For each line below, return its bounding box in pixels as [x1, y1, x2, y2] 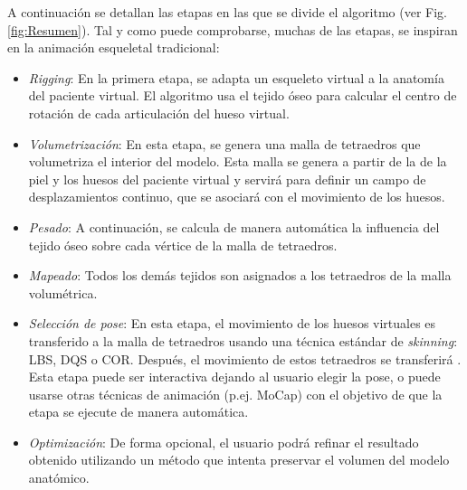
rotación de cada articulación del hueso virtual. [28, 103, 290, 122]
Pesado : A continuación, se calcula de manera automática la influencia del [28, 217, 440, 236]
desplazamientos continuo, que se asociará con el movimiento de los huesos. [28, 187, 445, 206]
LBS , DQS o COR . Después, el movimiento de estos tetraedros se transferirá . [28, 349, 462, 368]
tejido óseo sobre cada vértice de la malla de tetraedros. [28, 235, 338, 254]
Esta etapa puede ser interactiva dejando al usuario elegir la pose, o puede [28, 367, 441, 386]
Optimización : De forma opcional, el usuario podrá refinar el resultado [28, 432, 419, 451]
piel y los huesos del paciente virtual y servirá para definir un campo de [28, 169, 426, 188]
